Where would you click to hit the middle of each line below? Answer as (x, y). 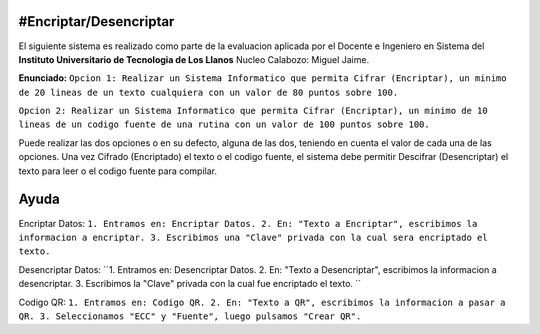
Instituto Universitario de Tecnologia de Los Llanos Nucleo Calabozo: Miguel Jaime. (194, 59)
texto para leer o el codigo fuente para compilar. (118, 171)
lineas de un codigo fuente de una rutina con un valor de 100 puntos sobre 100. (224, 124)
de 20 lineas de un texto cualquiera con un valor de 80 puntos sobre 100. (208, 92)
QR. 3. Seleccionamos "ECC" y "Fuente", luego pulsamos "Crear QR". (190, 316)
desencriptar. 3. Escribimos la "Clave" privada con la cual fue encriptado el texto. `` (190, 284)
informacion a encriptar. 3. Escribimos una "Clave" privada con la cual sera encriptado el (253, 237)
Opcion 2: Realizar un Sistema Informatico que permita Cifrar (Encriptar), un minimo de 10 (253, 111)
